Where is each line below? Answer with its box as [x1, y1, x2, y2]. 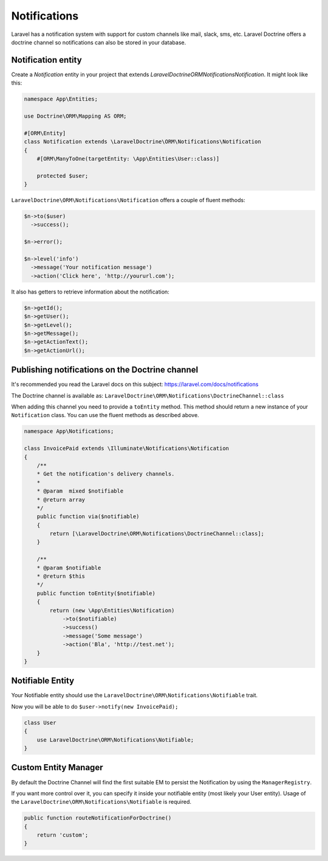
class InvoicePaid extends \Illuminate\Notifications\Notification [24, 445, 230, 452]
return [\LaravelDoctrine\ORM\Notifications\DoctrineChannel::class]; [49, 530, 264, 537]
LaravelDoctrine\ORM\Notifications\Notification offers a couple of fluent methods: [11, 197, 245, 204]
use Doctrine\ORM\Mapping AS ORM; [24, 113, 127, 119]
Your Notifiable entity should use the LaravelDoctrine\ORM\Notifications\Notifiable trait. [11, 692, 258, 699]
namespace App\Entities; [24, 96, 98, 103]
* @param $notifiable [36, 564, 101, 571]
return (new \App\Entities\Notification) [49, 606, 175, 614]
